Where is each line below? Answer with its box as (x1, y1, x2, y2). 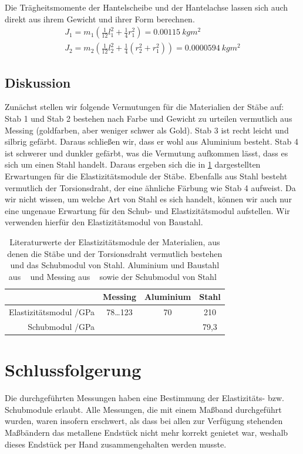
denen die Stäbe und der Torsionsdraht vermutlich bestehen (7, 247, 223, 259)
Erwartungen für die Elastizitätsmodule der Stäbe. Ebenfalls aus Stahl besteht (5, 170, 288, 182)
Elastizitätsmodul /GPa (9, 306, 95, 318)
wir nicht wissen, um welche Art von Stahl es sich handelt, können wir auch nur (5, 193, 292, 205)
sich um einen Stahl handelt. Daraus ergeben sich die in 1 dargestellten (5, 158, 261, 171)
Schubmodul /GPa (28, 321, 95, 333)
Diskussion (5, 73, 71, 91)
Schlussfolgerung (5, 358, 142, 382)
